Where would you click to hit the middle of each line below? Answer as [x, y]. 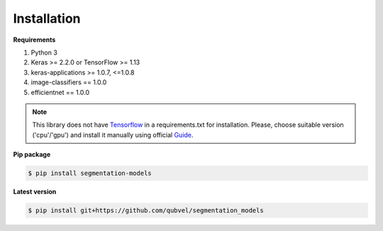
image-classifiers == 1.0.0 [69, 82]
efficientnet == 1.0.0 [60, 92]
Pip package [32, 154]
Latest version [35, 192]
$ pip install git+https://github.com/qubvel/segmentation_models [146, 210]
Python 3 [44, 52]
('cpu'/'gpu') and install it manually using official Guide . [113, 135]
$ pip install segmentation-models [90, 173]
